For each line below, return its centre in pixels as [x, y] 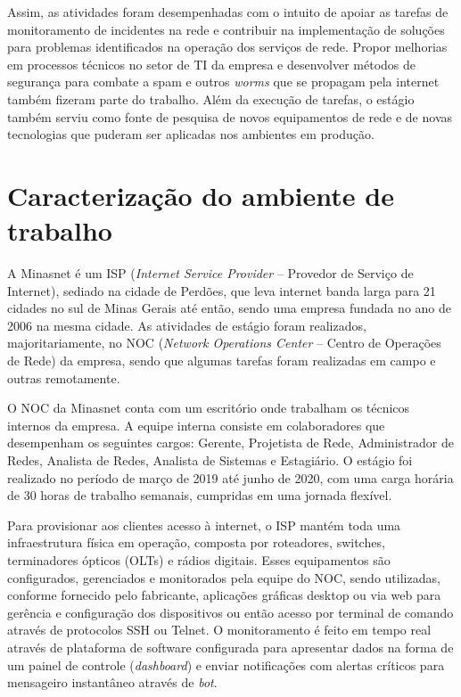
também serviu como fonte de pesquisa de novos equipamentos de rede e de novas [230, 116]
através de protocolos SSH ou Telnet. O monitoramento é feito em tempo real [219, 630]
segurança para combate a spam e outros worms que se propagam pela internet [223, 82]
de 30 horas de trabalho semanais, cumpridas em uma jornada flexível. [200, 495]
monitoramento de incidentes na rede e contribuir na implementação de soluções [226, 29]
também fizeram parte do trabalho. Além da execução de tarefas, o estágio [211, 98]
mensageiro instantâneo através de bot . [112, 682]
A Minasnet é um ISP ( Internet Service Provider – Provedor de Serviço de [210, 273]
